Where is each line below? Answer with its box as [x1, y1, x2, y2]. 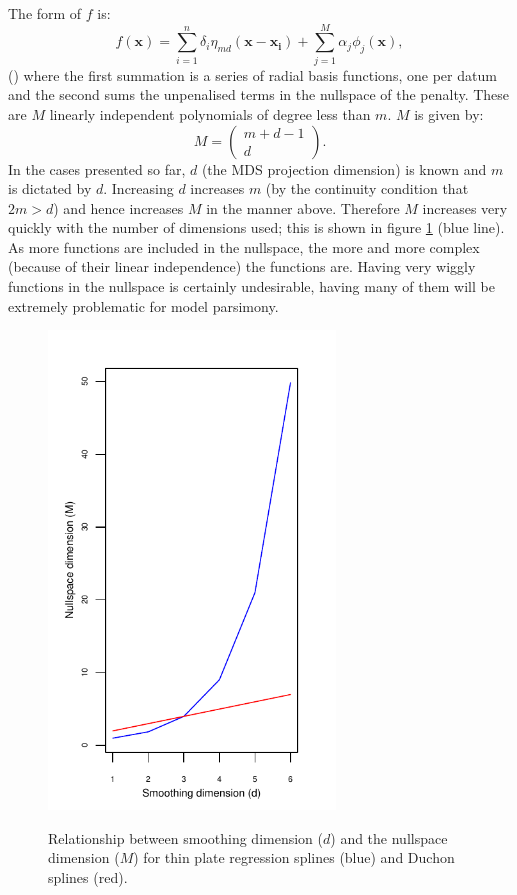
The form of [8, 3, 82, 23]
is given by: [414, 103, 484, 124]
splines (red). [48, 867, 128, 888]
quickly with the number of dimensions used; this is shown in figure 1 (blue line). [8, 217, 505, 238]
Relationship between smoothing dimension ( [48, 827, 323, 848]
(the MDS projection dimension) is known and [201, 158, 487, 179]
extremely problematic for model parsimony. [8, 295, 279, 316]
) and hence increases [53, 197, 184, 218]
